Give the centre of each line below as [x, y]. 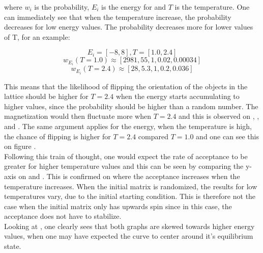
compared [153, 136]
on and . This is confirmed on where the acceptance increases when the [129, 176]
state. [13, 246]
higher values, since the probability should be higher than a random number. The [131, 106]
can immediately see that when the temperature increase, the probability [118, 17]
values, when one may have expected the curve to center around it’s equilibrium [129, 236]
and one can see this [227, 136]
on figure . [20, 146]
